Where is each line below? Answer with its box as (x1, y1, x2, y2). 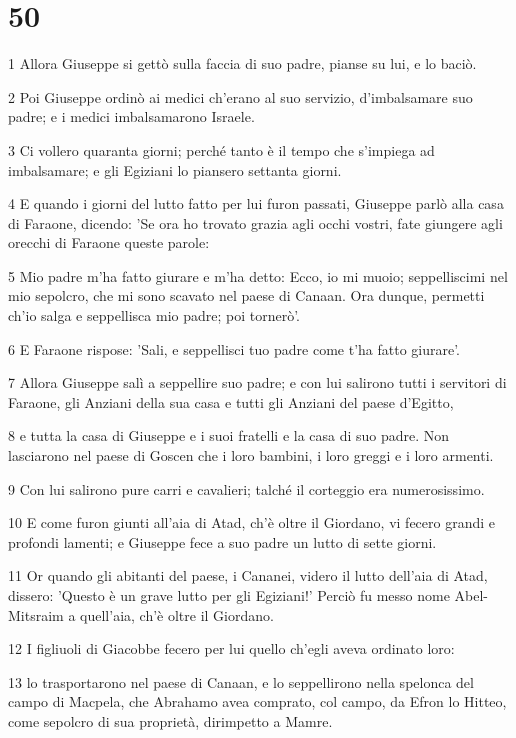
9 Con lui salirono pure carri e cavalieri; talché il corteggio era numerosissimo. (8, 478, 485, 499)
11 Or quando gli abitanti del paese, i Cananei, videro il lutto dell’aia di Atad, (8, 565, 488, 586)
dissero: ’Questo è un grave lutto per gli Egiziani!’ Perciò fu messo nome (8, 585, 450, 605)
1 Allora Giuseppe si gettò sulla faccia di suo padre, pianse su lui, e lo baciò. (8, 53, 477, 74)
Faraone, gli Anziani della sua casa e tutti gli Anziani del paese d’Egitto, (8, 391, 454, 412)
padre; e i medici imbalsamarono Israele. (8, 106, 255, 127)
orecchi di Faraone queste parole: (8, 232, 210, 253)
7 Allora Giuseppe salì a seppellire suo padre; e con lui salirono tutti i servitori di (8, 372, 507, 393)
